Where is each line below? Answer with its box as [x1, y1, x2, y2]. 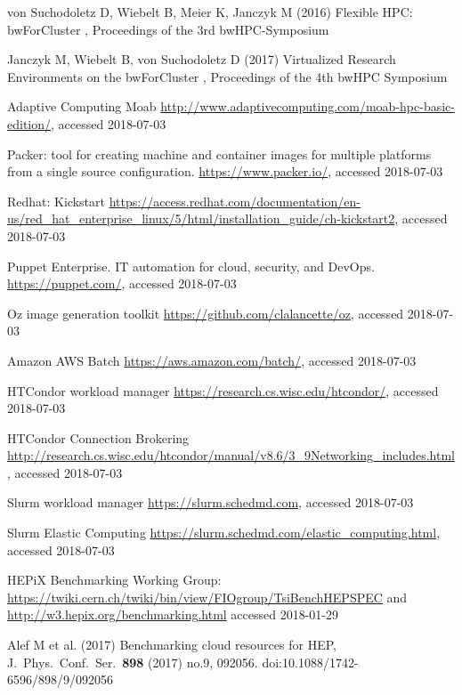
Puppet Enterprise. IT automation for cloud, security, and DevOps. [7, 256, 375, 275]
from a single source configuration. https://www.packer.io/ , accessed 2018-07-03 [7, 162, 443, 181]
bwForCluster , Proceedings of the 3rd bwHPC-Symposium [7, 20, 329, 38]
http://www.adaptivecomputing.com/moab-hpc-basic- [160, 97, 455, 116]
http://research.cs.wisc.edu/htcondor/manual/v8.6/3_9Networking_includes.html [7, 446, 455, 465]
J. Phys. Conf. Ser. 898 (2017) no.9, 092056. [7, 652, 258, 671]
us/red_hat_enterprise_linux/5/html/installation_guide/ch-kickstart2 [7, 209, 395, 228]
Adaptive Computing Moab [7, 97, 157, 116]
